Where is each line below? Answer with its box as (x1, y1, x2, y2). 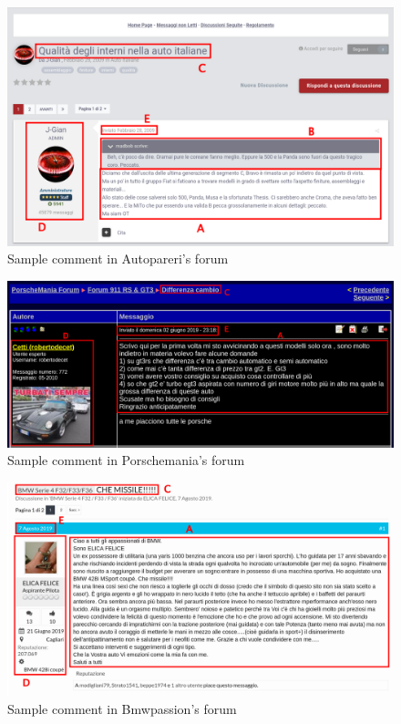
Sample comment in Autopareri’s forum (7, 249, 229, 268)
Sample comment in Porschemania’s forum (7, 450, 245, 470)
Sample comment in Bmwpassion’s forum (7, 699, 237, 719)
